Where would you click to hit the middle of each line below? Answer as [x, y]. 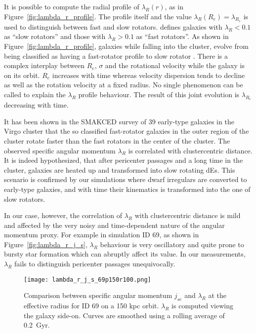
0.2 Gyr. [37, 325]
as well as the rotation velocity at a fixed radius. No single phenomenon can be [124, 85]
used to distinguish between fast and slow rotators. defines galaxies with [113, 26]
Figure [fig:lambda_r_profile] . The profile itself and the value [98, 16]
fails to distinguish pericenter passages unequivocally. [95, 264]
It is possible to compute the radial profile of [72, 6]
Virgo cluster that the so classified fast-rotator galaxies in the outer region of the [127, 131]
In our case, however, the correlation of [63, 215]
